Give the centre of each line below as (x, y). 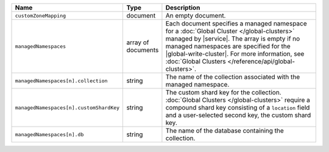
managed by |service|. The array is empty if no (233, 38)
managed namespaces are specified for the (228, 46)
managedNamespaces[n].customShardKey (67, 107)
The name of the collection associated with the (233, 77)
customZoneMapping (41, 15)
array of (138, 42)
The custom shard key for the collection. (223, 92)
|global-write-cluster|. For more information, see (235, 54)
